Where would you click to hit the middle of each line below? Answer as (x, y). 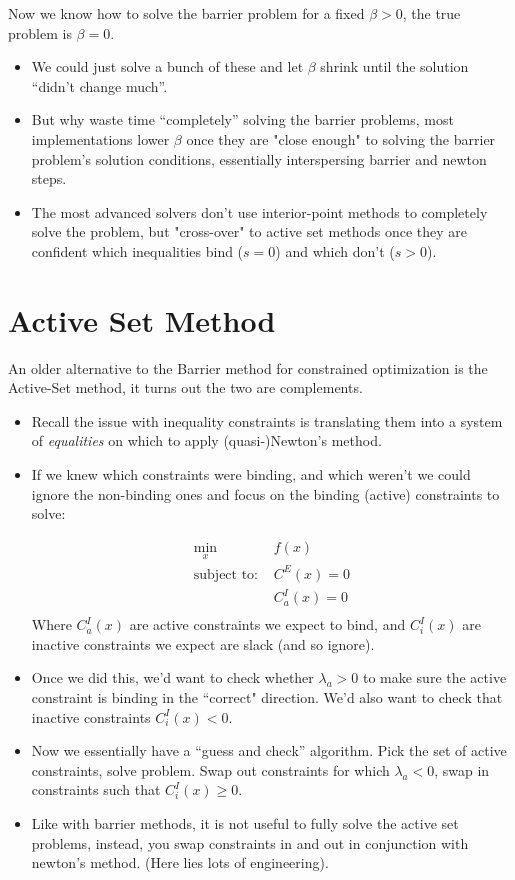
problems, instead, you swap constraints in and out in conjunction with (250, 842)
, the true (431, 13)
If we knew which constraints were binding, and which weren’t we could (251, 474)
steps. (49, 178)
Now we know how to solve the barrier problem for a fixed (186, 13)
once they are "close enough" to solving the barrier (341, 138)
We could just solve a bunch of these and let (167, 66)
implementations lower (100, 138)
